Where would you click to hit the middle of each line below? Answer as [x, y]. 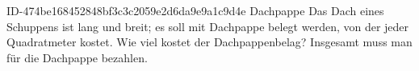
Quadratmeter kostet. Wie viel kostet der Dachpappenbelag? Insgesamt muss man [209, 42]
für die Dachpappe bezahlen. [77, 57]
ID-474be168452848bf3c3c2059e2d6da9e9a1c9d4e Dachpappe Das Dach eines [195, 10]
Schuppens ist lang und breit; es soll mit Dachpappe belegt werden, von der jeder [208, 26]
